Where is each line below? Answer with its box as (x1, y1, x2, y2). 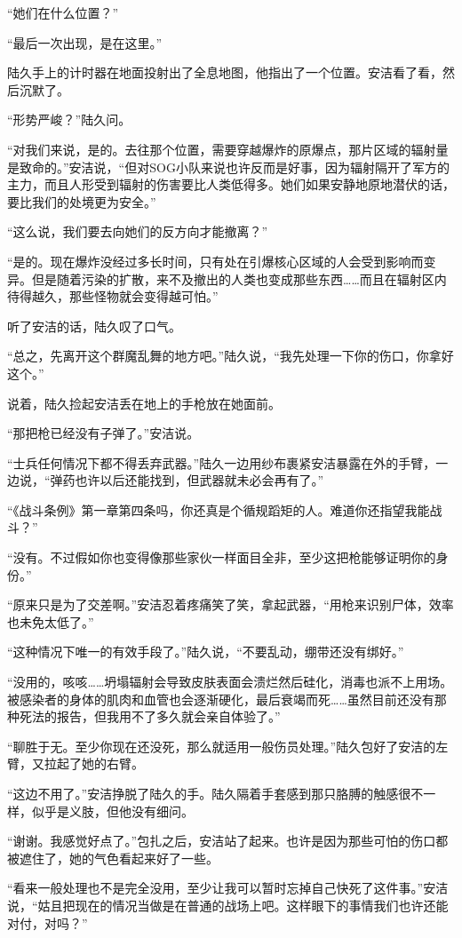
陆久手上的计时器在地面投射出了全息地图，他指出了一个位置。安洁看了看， (7, 63, 442, 82)
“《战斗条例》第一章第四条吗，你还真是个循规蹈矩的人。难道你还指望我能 (7, 500, 430, 519)
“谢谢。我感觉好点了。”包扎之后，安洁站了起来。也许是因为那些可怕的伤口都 (7, 831, 449, 850)
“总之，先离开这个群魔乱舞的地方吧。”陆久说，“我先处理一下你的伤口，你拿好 (7, 346, 454, 365)
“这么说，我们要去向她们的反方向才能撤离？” (7, 222, 268, 241)
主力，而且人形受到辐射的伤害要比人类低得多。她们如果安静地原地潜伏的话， (7, 175, 455, 194)
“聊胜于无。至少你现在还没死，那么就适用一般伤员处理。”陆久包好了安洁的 (7, 736, 436, 755)
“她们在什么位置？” (7, 4, 119, 21)
